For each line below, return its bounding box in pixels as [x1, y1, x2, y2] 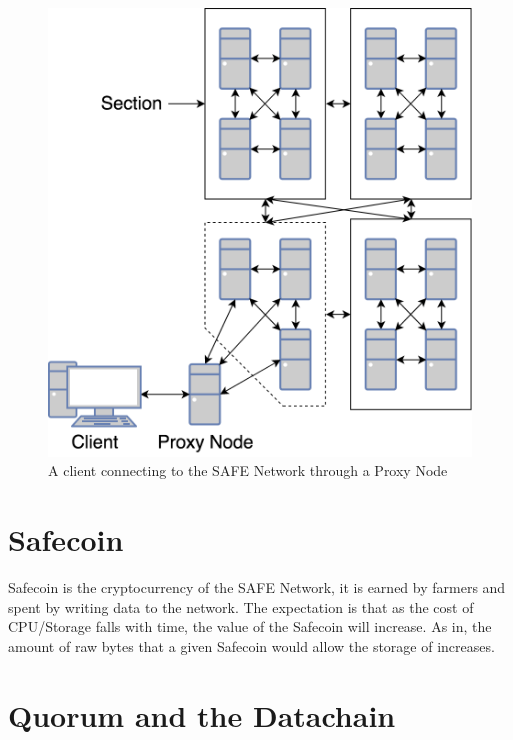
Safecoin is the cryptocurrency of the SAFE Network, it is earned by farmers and [8, 577, 506, 598]
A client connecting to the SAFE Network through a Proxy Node [48, 460, 448, 481]
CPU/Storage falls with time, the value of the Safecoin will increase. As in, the [8, 616, 492, 637]
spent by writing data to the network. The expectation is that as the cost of [8, 596, 474, 617]
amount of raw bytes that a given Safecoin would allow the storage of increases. [8, 635, 495, 656]
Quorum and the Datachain [8, 694, 396, 735]
